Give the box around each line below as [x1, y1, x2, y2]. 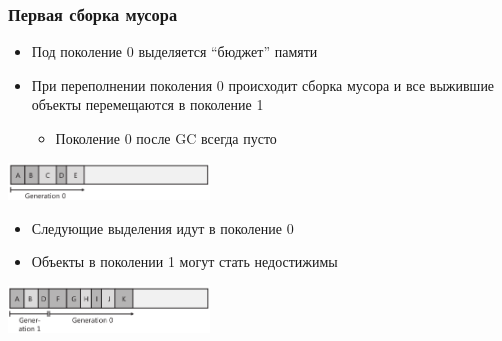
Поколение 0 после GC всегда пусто [55, 128, 277, 148]
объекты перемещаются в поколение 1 [31, 94, 264, 115]
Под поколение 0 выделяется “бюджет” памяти [31, 41, 318, 62]
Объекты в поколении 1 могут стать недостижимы [31, 251, 338, 272]
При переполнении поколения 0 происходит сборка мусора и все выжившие [31, 74, 495, 95]
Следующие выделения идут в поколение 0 [31, 217, 294, 238]
